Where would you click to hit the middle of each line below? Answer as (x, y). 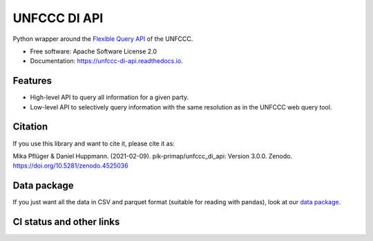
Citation (30, 127)
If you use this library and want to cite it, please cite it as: (94, 143)
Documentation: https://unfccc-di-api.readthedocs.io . (106, 61)
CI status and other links (66, 222)
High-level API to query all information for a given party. (109, 98)
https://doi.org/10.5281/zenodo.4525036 (70, 166)
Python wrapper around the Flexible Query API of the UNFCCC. (103, 39)
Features (32, 81)
